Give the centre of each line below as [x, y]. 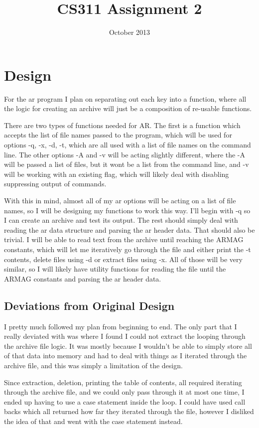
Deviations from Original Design [89, 305]
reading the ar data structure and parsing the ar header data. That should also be [129, 229]
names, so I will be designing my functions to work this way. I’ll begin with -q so [127, 210]
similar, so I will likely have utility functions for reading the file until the [115, 269]
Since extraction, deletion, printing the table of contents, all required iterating [123, 382]
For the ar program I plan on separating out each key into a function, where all [125, 98]
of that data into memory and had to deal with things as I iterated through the [126, 356]
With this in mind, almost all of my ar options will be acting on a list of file [120, 200]
